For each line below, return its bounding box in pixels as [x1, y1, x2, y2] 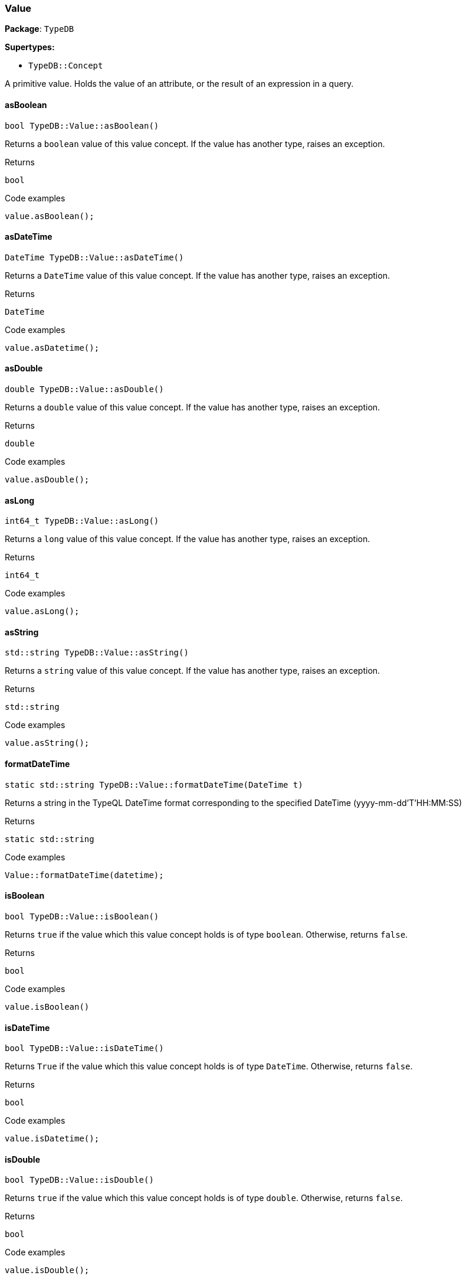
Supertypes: [5, 42, 55, 53]
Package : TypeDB [5, 24, 74, 34]
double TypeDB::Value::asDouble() [5, 384, 164, 394]
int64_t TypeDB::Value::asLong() [5, 516, 159, 526]
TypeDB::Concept [28, 61, 103, 71]
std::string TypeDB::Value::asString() [5, 648, 189, 658]
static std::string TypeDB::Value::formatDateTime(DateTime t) [5, 779, 303, 789]
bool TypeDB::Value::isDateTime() [5, 1043, 164, 1053]
